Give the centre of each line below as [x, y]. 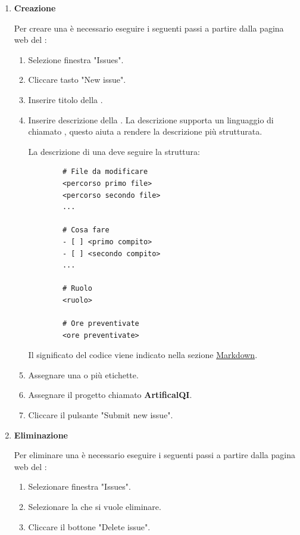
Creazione [35, 8]
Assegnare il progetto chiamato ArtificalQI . [110, 395]
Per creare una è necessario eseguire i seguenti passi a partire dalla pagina [149, 28]
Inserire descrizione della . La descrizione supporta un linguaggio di [151, 119]
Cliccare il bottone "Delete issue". [89, 526]
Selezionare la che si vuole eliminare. [95, 506]
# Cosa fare [86, 230]
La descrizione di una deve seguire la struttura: [114, 151]
